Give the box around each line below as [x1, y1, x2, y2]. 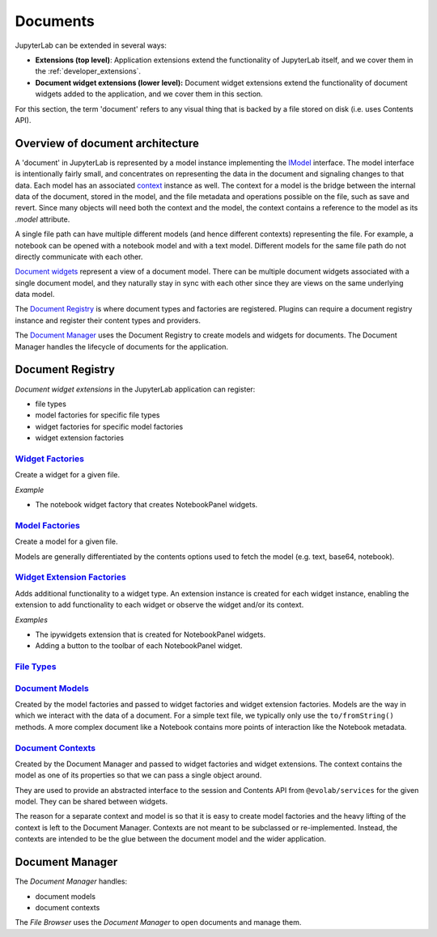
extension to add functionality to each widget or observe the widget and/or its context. [15, 600, 304, 610]
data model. [15, 290, 55, 299]
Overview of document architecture [15, 136, 200, 150]
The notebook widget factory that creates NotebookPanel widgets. [35, 500, 258, 510]
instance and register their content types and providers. [15, 316, 202, 325]
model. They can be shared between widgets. [15, 797, 168, 807]
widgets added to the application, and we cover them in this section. [35, 89, 263, 99]
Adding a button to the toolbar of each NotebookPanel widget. [35, 641, 243, 651]
